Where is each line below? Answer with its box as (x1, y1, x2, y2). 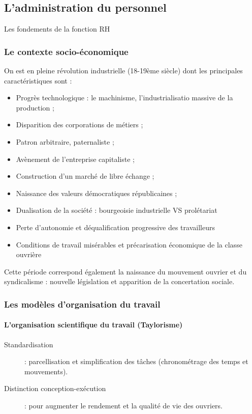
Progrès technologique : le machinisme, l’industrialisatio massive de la (16, 92, 233, 103)
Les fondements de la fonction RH (4, 23, 110, 34)
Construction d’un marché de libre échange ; (16, 171, 154, 181)
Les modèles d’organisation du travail (4, 297, 161, 310)
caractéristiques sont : (4, 75, 72, 86)
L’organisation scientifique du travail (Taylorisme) (4, 319, 183, 330)
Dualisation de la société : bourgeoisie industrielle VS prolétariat (16, 205, 217, 215)
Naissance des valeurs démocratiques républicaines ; (16, 187, 177, 198)
